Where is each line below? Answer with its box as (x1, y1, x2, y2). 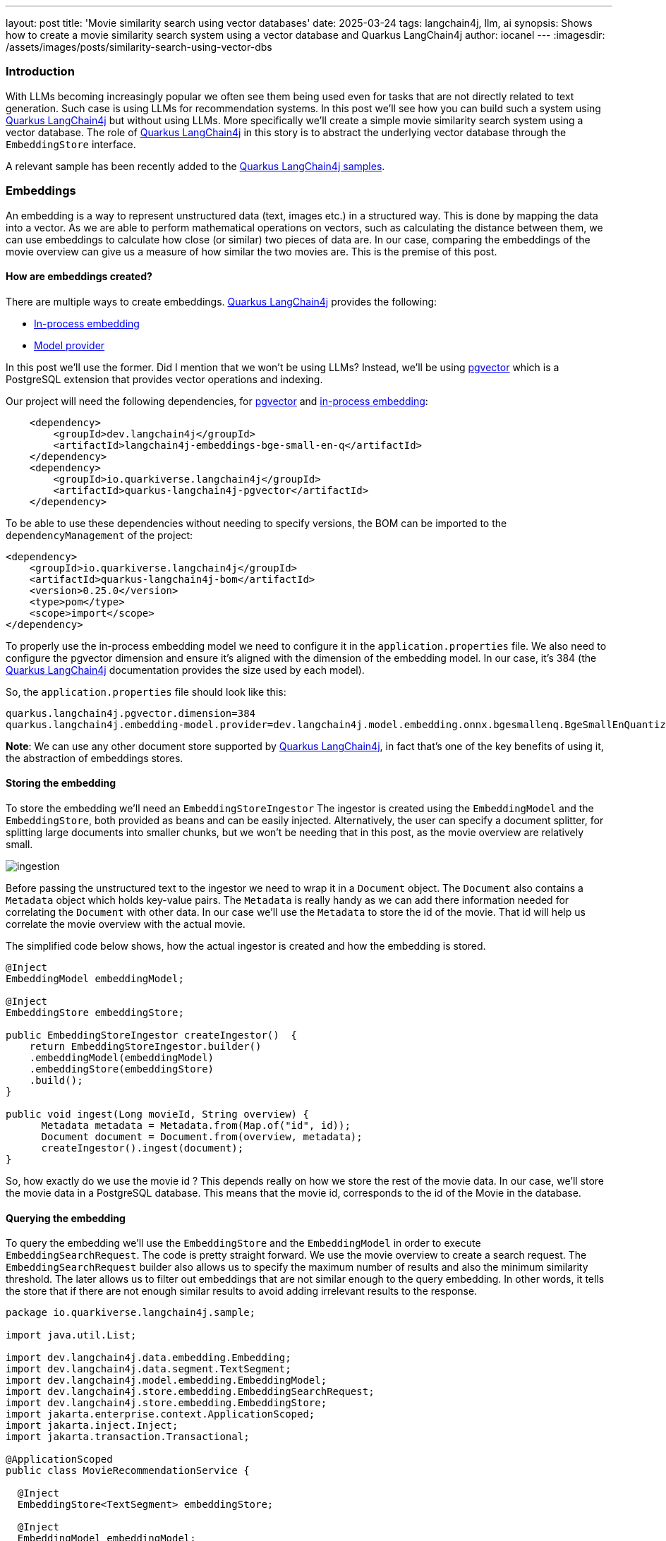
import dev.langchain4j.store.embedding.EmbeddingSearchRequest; (6, 1386, 375, 1398)
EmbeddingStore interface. (6, 138, 136, 150)
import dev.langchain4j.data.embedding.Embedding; (6, 1352, 291, 1364)
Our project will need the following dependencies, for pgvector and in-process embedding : (6, 394, 428, 407)
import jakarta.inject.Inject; (6, 1420, 178, 1432)
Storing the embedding (6, 777, 116, 790)
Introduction (6, 64, 75, 79)
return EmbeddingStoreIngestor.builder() (29, 1040, 262, 1052)
